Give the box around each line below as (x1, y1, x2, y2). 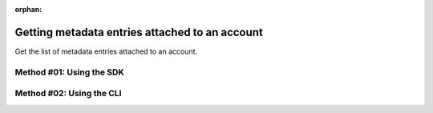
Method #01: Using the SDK (14, 67, 124, 78)
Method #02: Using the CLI (14, 88, 122, 99)
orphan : (14, 5, 42, 14)
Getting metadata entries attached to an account (14, 25, 264, 39)
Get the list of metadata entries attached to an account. (14, 46, 198, 56)
